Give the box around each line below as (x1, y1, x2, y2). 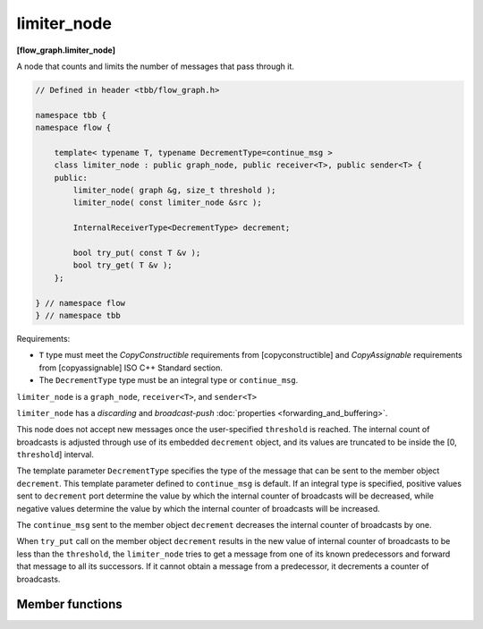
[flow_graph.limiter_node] (16, 45, 116, 55)
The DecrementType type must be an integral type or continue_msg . (38, 375, 299, 386)
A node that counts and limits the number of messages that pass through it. (16, 61, 295, 72)
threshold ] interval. (16, 449, 94, 460)
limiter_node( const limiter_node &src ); (72, 198, 263, 208)
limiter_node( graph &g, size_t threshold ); (72, 185, 276, 196)
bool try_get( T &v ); (72, 260, 174, 270)
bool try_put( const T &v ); (72, 248, 201, 258)
